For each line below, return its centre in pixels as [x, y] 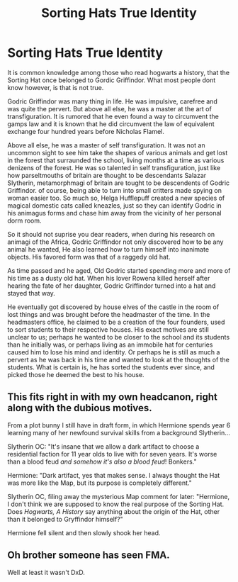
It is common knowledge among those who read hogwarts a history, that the [119, 72]
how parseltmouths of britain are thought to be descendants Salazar [107, 175]
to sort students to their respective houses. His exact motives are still [108, 329]
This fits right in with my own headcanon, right [113, 397]
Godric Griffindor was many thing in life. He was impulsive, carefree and [112, 101]
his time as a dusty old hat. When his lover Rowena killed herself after [109, 278]
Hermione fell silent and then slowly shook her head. [84, 532]
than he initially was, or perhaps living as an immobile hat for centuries [110, 345]
